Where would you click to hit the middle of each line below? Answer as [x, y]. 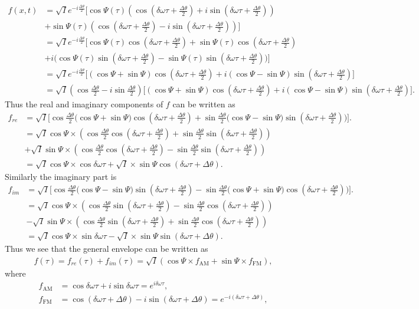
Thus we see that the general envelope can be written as [107, 249]
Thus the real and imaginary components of [84, 104]
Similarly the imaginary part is [61, 176]
